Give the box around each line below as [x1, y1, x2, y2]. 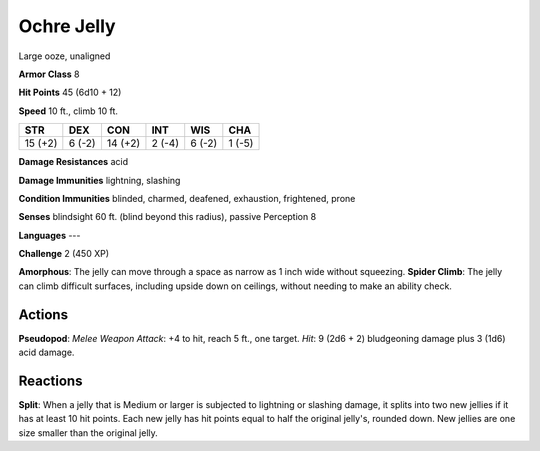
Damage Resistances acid [18, 156, 129, 168]
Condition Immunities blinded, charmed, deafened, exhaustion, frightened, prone [18, 192, 356, 204]
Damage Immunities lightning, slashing [18, 174, 181, 186]
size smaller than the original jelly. [18, 426, 159, 439]
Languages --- [18, 229, 81, 241]
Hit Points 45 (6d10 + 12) [18, 86, 122, 99]
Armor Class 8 [18, 68, 80, 80]
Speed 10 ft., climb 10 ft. [18, 105, 119, 117]
